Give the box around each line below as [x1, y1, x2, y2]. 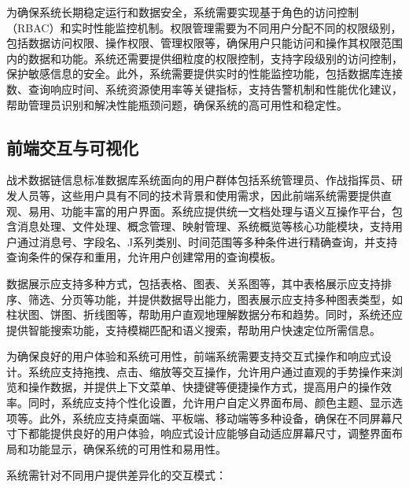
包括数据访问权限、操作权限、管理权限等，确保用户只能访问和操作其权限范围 [6, 35, 403, 51]
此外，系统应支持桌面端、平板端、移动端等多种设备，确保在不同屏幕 [39, 409, 392, 426]
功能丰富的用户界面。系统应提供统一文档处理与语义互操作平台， [61, 202, 392, 219]
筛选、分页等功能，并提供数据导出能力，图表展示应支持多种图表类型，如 [28, 290, 403, 307]
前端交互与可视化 [6, 135, 138, 159]
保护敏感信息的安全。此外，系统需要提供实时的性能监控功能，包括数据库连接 [6, 65, 403, 82]
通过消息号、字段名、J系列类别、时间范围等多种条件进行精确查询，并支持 [17, 233, 398, 250]
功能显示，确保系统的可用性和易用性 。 [28, 440, 227, 457]
